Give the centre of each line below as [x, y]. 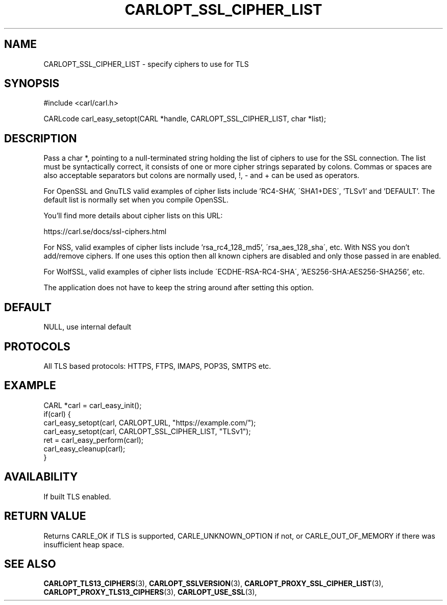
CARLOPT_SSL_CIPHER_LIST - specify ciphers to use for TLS [146, 64]
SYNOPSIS [32, 84]
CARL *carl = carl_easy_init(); [93, 405]
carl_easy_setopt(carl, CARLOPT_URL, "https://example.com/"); [150, 422]
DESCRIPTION [41, 138]
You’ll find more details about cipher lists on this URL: [133, 216]
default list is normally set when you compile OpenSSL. [136, 200]
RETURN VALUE [45, 516]
